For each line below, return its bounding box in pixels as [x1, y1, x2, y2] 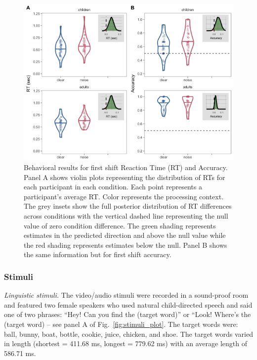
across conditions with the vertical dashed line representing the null [24, 210, 228, 221]
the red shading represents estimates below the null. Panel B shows [24, 239, 227, 250]
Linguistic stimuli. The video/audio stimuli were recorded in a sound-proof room [4, 290, 249, 300]
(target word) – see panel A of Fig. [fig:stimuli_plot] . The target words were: [4, 318, 238, 329]
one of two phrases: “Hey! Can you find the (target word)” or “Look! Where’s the [4, 309, 251, 319]
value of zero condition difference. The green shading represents [24, 220, 216, 230]
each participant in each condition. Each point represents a [24, 181, 202, 192]
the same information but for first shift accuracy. [24, 249, 171, 260]
